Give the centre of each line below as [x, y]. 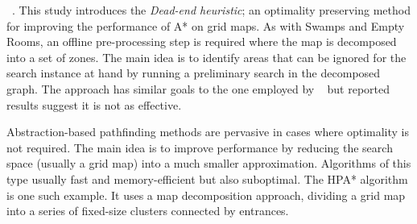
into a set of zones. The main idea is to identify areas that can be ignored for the [206, 57]
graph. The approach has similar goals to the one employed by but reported [198, 88]
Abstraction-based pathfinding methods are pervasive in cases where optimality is [208, 132]
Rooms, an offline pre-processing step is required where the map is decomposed [202, 41]
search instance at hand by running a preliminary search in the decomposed [194, 73]
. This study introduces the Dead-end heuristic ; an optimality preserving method [211, 10]
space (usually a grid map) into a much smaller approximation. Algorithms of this [209, 163]
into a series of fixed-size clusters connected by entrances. [148, 211]
